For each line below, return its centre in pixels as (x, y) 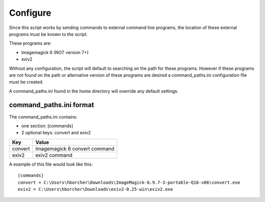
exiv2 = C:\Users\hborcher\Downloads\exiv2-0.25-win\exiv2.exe (95, 189)
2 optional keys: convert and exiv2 (56, 133)
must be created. (26, 82)
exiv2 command (54, 155)
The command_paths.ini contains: (43, 117)
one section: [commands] (47, 126)
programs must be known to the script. (48, 34)
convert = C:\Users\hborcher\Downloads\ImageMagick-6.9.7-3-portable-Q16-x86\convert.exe (129, 182)
